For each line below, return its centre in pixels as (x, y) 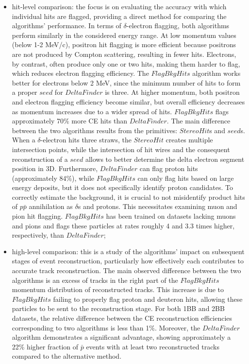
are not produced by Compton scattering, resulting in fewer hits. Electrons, (124, 54)
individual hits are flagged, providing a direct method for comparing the (119, 16)
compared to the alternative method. (67, 356)
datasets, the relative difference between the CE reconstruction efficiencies (122, 318)
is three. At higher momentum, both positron (172, 92)
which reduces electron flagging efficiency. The (80, 73)
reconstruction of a (40, 159)
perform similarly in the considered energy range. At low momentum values (124, 35)
